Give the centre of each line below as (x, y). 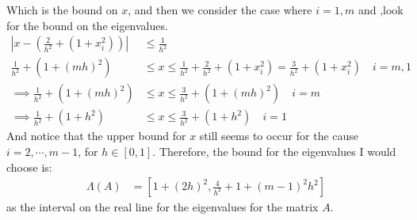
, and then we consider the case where (220, 9)
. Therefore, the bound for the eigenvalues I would (274, 151)
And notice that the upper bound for (96, 136)
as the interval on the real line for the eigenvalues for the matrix (163, 207)
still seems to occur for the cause (279, 136)
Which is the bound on (62, 9)
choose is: (29, 167)
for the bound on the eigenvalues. (87, 25)
